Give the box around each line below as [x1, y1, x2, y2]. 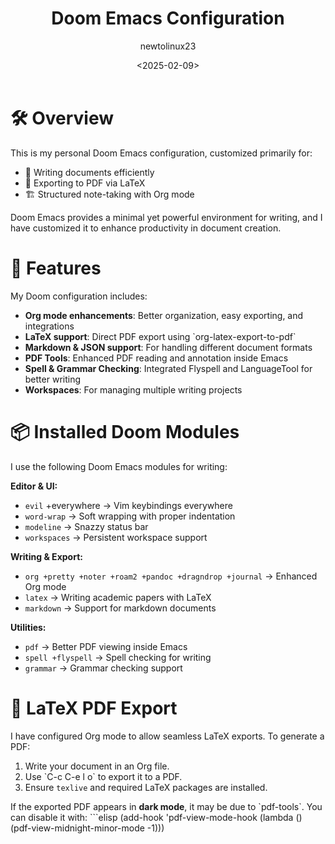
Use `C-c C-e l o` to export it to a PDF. [24, 770, 183, 782]
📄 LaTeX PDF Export [10, 697, 178, 719]
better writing [24, 373, 82, 385]
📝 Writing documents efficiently [24, 166, 155, 178]
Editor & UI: [10, 480, 58, 492]
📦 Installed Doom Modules [10, 420, 240, 443]
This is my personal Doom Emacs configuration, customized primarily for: [10, 147, 313, 159]
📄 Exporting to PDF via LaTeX [24, 177, 146, 189]
